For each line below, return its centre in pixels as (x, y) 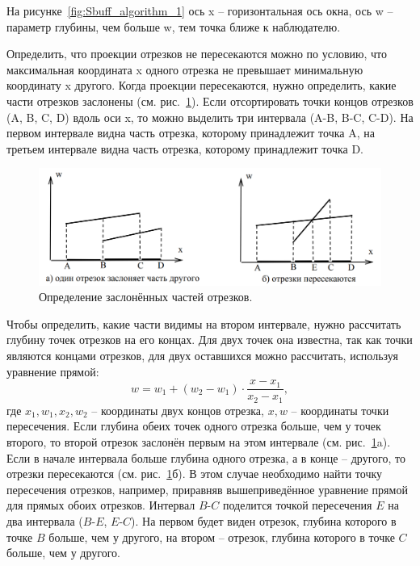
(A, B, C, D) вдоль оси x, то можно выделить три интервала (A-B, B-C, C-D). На (210, 117)
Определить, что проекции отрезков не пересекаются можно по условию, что (197, 54)
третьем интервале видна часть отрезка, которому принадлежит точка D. (185, 148)
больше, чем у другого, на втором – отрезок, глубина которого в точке (222, 537)
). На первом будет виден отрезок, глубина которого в (264, 520)
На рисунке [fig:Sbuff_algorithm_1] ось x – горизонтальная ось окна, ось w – (200, 10)
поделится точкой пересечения (297, 505)
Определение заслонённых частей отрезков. (146, 297)
